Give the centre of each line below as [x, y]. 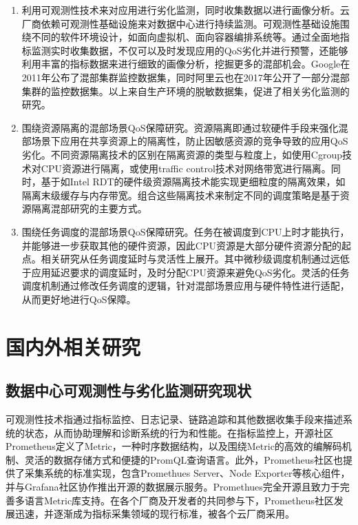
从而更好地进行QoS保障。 [79, 299]
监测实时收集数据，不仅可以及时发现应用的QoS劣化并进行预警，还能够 [190, 50]
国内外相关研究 [73, 346]
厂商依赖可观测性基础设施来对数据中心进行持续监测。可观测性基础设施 [181, 23]
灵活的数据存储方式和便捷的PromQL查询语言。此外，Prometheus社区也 [183, 459]
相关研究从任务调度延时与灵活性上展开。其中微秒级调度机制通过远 [190, 259]
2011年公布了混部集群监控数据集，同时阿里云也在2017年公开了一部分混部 [186, 77]
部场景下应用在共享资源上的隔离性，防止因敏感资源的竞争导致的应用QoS [185, 141]
